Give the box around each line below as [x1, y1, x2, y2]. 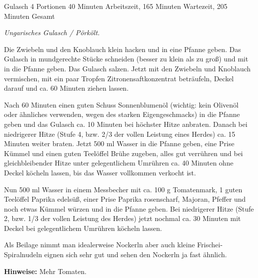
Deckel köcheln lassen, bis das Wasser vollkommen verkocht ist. [4, 167, 196, 177]
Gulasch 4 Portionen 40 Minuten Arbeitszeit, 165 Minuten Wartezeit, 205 [4, 1, 228, 11]
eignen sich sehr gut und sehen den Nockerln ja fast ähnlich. [44, 249, 227, 260]
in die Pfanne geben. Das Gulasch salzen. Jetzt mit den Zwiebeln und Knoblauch [4, 63, 251, 73]
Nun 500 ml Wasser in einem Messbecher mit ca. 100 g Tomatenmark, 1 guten [4, 184, 243, 194]
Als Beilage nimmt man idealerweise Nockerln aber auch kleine [4, 239, 195, 250]
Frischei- [197, 239, 223, 250]
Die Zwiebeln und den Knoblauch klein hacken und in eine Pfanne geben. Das [4, 44, 241, 54]
